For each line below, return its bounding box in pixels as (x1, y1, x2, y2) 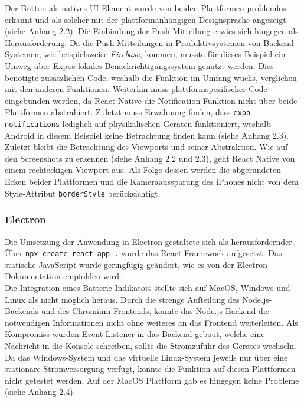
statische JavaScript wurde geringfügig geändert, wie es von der (5, 258, 234, 270)
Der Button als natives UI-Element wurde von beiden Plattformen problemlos (5, 2, 286, 14)
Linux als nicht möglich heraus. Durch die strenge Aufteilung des (5, 293, 240, 305)
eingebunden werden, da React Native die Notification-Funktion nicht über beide (5, 94, 298, 106)
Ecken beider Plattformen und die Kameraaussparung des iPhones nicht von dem (5, 175, 299, 188)
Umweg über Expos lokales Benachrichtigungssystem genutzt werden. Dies (5, 59, 274, 71)
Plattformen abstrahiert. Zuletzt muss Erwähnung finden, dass (5, 106, 231, 118)
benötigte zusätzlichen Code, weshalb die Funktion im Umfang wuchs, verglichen (5, 71, 297, 83)
